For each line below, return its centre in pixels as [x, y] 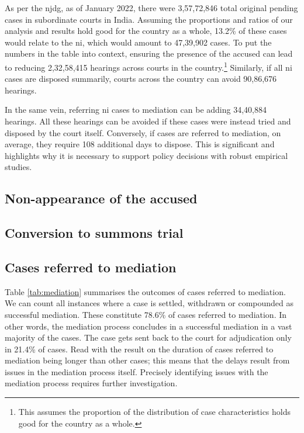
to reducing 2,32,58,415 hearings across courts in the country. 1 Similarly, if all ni [148, 66]
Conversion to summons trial [94, 233]
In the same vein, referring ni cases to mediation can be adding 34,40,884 [136, 110]
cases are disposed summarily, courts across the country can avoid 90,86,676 [141, 79]
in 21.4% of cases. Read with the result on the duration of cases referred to [139, 349]
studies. [18, 167]
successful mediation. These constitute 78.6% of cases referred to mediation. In [146, 314]
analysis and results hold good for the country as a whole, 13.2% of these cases [146, 31]
